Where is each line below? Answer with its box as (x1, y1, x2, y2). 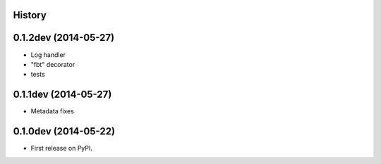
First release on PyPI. (30, 144, 93, 153)
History (13, 9, 47, 21)
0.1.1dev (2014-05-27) (13, 89, 112, 101)
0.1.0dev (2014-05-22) (13, 125, 116, 137)
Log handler (30, 50, 66, 59)
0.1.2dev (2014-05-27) (13, 32, 115, 44)
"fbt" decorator (30, 60, 75, 68)
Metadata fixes (30, 107, 74, 115)
